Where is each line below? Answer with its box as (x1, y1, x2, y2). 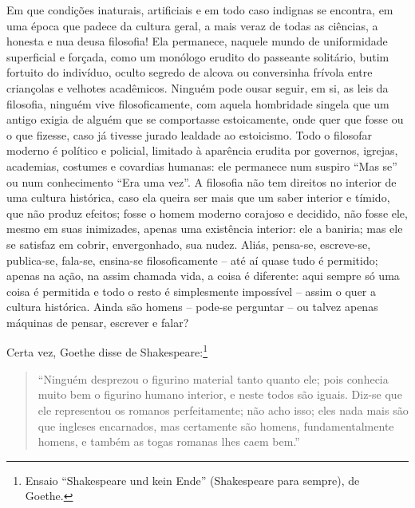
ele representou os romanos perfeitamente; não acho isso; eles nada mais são (38, 401, 409, 418)
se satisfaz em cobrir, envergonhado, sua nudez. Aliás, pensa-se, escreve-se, (6, 235, 371, 252)
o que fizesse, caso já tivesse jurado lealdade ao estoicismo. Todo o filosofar (6, 126, 372, 143)
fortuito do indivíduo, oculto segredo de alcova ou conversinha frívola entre (6, 64, 373, 81)
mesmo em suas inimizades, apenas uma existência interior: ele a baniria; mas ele (6, 220, 403, 237)
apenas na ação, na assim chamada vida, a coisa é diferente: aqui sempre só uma (6, 267, 400, 284)
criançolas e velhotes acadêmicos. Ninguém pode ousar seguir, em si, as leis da (6, 79, 389, 96)
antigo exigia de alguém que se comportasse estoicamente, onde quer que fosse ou (6, 111, 404, 128)
